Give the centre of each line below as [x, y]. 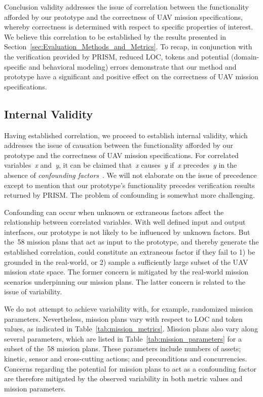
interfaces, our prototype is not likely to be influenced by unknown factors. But [127, 232]
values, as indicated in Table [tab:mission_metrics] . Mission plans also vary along [131, 329]
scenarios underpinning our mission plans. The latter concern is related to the [125, 281]
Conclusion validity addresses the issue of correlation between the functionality [126, 7]
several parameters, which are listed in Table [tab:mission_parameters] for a [123, 338]
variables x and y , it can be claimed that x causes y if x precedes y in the [121, 165]
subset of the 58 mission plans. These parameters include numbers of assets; [123, 348]
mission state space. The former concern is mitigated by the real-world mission [126, 272]
